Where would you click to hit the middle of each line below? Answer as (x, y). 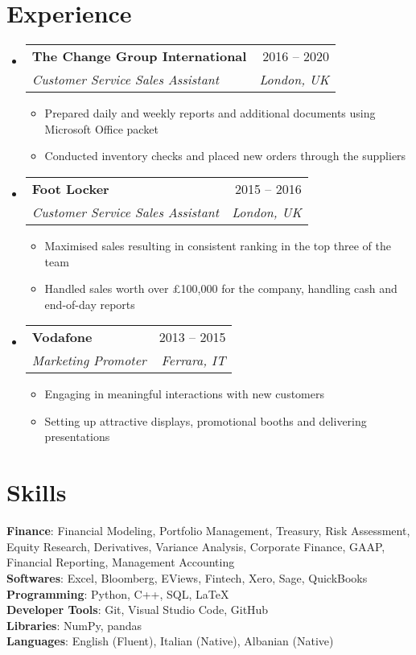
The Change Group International (139, 56)
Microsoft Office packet (101, 128)
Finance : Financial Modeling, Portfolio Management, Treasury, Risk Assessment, (208, 531)
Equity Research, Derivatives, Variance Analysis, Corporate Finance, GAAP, (196, 546)
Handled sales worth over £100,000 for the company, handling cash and (221, 288)
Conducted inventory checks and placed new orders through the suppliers (225, 156)
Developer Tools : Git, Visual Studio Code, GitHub (138, 610)
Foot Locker (70, 188)
